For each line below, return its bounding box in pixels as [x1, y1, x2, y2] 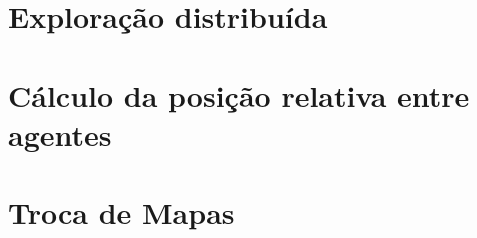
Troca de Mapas [8, 192, 235, 233]
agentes [8, 113, 112, 154]
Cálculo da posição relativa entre [8, 74, 470, 115]
